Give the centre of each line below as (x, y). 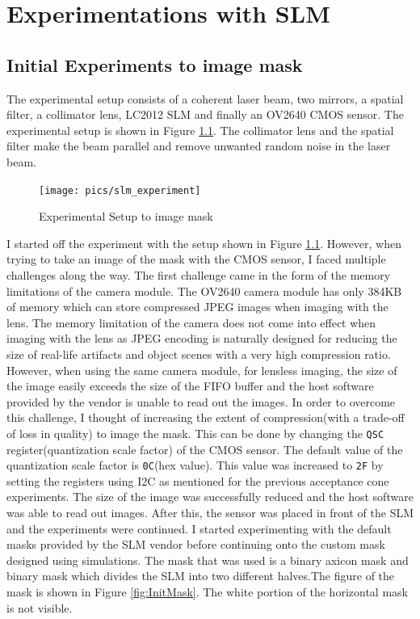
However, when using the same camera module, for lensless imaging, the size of (202, 370)
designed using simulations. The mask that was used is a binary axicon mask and (208, 560)
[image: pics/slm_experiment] (120, 190)
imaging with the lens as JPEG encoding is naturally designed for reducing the (202, 338)
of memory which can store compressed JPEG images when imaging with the (197, 307)
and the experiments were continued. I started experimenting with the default (199, 528)
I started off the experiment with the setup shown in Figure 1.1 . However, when (204, 243)
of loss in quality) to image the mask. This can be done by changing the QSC (195, 433)
